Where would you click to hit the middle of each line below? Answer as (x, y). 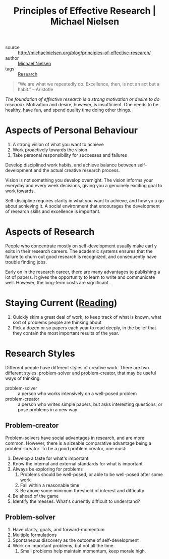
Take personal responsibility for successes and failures (70, 155)
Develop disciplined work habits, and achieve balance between (71, 165)
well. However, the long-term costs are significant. (58, 283)
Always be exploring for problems (48, 469)
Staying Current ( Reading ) (61, 303)
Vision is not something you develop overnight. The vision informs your (79, 180)
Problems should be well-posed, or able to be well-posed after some (91, 474)
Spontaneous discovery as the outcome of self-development (76, 540)
